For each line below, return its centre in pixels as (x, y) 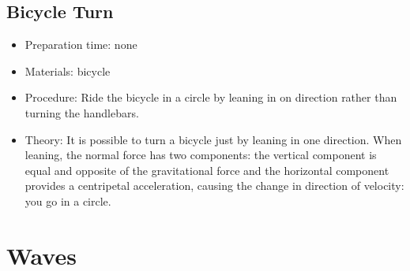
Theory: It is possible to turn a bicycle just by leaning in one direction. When (213, 139)
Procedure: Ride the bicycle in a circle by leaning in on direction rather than (211, 97)
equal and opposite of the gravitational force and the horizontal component (207, 170)
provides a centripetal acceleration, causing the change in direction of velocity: (214, 186)
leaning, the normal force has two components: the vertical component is (201, 155)
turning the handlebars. (82, 112)
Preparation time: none (81, 45)
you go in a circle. (68, 200)
